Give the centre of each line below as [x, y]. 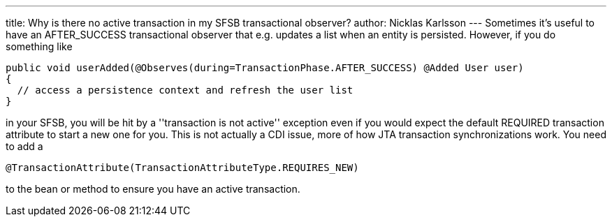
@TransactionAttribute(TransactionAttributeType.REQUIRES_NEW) [182, 168]
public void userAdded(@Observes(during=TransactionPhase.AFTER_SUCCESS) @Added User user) [265, 68]
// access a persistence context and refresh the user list [185, 90]
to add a [24, 146]
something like [39, 46]
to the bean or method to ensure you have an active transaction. [153, 189]
